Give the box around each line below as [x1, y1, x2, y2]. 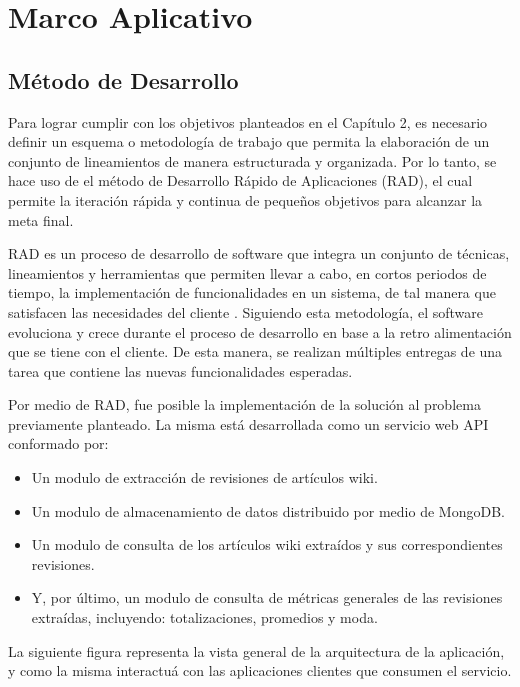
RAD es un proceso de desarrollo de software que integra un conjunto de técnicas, [8, 243, 510, 264]
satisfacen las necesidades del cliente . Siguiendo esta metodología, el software [8, 301, 483, 322]
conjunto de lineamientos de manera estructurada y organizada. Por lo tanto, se [8, 150, 497, 171]
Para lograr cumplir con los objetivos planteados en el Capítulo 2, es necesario [8, 111, 488, 132]
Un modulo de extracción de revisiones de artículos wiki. [31, 467, 378, 488]
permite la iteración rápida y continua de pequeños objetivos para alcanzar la [8, 189, 483, 210]
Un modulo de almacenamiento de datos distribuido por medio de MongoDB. [31, 500, 505, 521]
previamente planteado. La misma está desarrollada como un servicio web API [8, 413, 489, 434]
